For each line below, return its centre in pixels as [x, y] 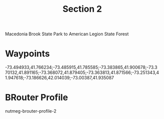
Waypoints [27, 54]
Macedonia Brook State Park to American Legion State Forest [67, 34]
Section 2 [82, 9]
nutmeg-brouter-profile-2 [31, 111]
